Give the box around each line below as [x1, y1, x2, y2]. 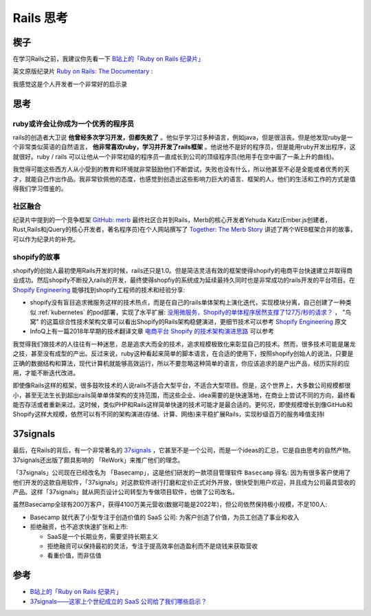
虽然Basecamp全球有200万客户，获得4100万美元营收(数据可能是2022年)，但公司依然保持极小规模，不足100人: [12, 500, 328, 509]
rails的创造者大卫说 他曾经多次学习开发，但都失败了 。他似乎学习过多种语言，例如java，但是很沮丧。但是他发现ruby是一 [12, 133, 353, 141]
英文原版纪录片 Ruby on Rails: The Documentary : [12, 67, 153, 76]
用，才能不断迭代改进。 [12, 368, 79, 377]
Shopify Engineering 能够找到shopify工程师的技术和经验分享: [12, 285, 185, 294]
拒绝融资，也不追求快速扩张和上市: [30, 522, 128, 531]
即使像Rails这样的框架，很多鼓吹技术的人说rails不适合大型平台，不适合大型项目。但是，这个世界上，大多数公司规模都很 [12, 382, 351, 390]
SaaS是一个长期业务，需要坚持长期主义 [47, 532, 158, 540]
